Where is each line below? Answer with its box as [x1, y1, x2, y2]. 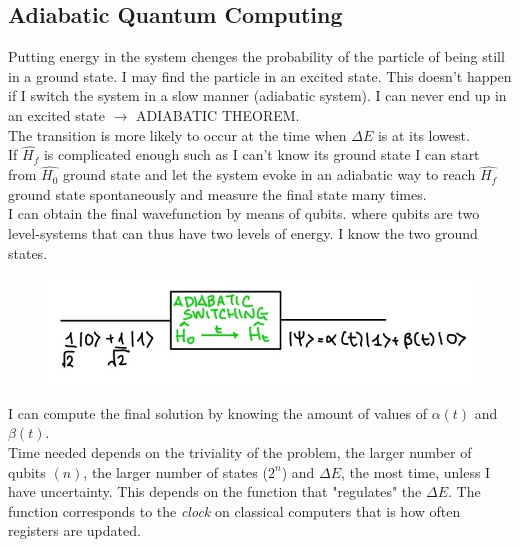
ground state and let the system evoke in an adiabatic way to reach [63, 164, 476, 185]
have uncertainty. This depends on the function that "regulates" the [8, 481, 422, 502]
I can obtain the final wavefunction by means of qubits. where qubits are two [8, 203, 480, 224]
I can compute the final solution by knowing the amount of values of [8, 402, 427, 423]
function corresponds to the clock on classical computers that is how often [8, 500, 461, 521]
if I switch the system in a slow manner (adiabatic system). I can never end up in [8, 85, 507, 106]
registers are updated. [8, 520, 141, 541]
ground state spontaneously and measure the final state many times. [8, 183, 427, 204]
